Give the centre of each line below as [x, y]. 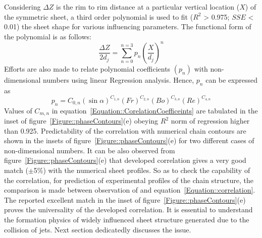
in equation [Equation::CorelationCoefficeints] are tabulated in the [155, 110]
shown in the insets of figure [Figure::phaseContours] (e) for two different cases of [129, 140]
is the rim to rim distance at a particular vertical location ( [148, 7]
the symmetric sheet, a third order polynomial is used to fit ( [99, 16]
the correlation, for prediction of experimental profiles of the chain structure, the [129, 180]
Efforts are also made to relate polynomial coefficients [87, 68]
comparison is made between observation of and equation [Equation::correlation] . [130, 190]
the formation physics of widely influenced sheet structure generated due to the [127, 219]
